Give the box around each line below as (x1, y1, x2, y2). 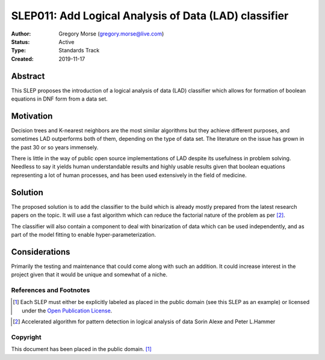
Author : (11, 30, 31, 37)
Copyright (11, 333, 42, 341)
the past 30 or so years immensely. (11, 143, 99, 151)
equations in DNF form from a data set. (11, 95, 108, 102)
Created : (11, 55, 34, 63)
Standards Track (58, 47, 100, 54)
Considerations (11, 247, 70, 257)
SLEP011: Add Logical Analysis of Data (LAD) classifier (11, 9, 289, 22)
